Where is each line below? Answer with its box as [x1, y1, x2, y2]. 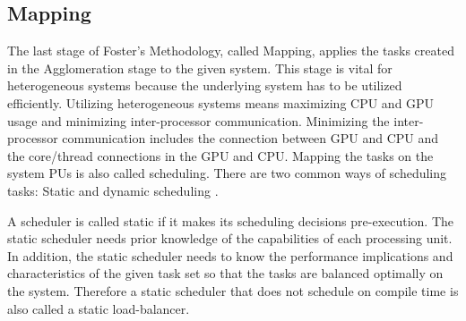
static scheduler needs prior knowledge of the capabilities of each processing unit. [7, 229, 453, 248]
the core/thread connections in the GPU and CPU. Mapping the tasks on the [7, 146, 434, 165]
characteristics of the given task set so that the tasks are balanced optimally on [7, 264, 444, 283]
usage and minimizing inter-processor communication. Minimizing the [7, 111, 390, 130]
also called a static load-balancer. [7, 299, 190, 317]
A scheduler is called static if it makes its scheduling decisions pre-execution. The [7, 211, 454, 230]
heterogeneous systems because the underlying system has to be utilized [7, 76, 402, 95]
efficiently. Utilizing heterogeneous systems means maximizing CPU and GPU [7, 93, 435, 112]
